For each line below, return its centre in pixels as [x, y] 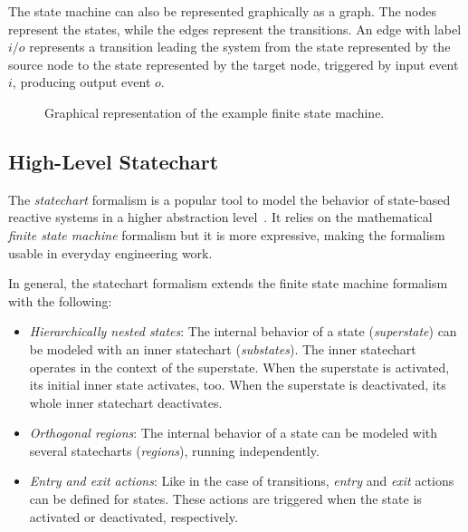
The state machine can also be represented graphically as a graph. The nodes [223, 11]
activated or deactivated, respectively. [134, 516]
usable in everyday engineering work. [110, 252]
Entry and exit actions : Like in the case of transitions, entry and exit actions [242, 481]
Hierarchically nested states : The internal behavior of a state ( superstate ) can [243, 331]
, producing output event [81, 82]
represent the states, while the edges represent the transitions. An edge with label [235, 29]
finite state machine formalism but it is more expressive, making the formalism [227, 234]
